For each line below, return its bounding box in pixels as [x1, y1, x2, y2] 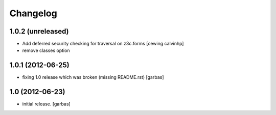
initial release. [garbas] [22, 101, 71, 107]
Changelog [9, 8, 57, 19]
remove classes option [22, 47, 70, 53]
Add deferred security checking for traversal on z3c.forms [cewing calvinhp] [22, 41, 184, 47]
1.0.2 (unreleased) [9, 27, 69, 36]
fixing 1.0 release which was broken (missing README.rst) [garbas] [22, 74, 164, 80]
